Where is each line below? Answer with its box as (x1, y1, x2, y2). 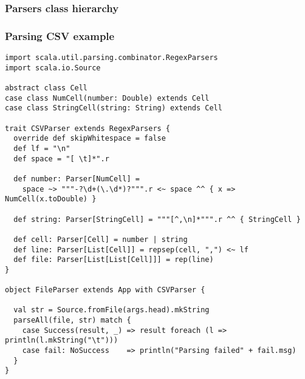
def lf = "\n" (13, 144, 70, 153)
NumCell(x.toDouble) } (5, 195, 97, 204)
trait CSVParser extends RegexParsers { (5, 124, 171, 133)
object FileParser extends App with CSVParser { (5, 286, 205, 295)
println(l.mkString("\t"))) (5, 336, 118, 345)
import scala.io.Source (5, 63, 101, 72)
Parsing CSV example (5, 28, 115, 43)
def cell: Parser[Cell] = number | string (13, 235, 188, 244)
